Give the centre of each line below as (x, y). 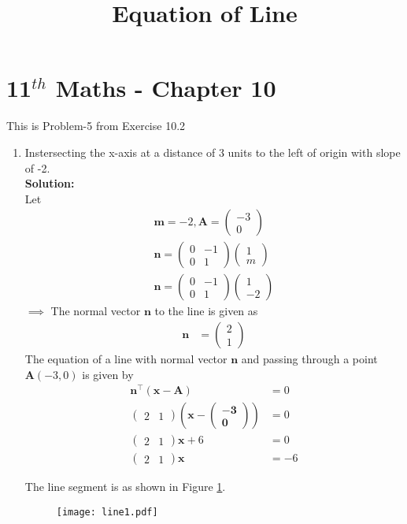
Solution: (50, 183)
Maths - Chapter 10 (166, 88)
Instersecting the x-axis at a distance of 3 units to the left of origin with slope (213, 152)
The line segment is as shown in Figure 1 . (125, 487)
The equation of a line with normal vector (126, 359)
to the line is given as (206, 311)
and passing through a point (309, 359)
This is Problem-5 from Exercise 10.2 (96, 126)
